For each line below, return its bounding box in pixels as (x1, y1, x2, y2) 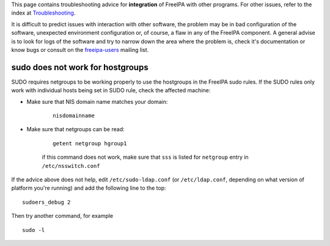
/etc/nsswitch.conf (42, 162, 100, 169)
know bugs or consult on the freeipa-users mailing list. (11, 46, 149, 53)
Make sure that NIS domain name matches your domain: (26, 98, 168, 105)
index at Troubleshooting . (11, 9, 76, 16)
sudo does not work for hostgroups (11, 62, 149, 73)
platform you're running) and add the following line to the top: (11, 184, 166, 192)
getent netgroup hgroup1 (53, 140, 127, 147)
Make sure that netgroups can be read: (26, 126, 125, 133)
